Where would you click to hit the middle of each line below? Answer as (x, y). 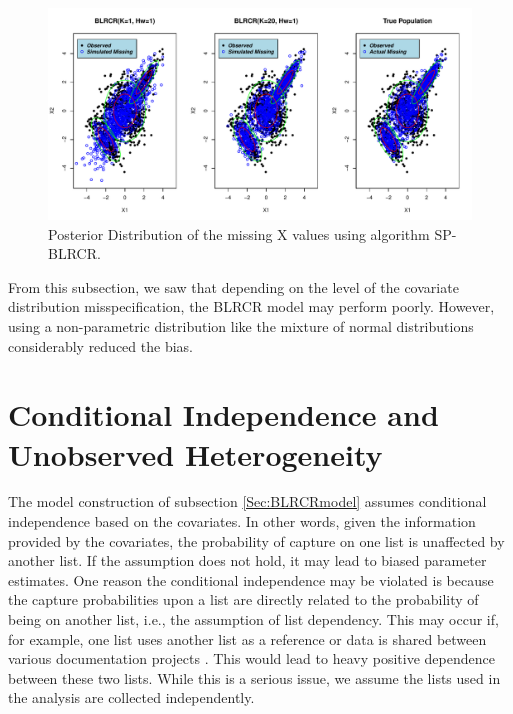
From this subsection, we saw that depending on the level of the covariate (233, 286)
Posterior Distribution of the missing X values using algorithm (239, 233)
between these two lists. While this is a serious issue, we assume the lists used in (254, 677)
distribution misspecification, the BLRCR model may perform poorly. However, (251, 306)
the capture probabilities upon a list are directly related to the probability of (243, 599)
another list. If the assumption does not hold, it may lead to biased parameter (247, 560)
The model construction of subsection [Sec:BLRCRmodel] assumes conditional (247, 501)
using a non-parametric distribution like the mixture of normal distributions (241, 325)
